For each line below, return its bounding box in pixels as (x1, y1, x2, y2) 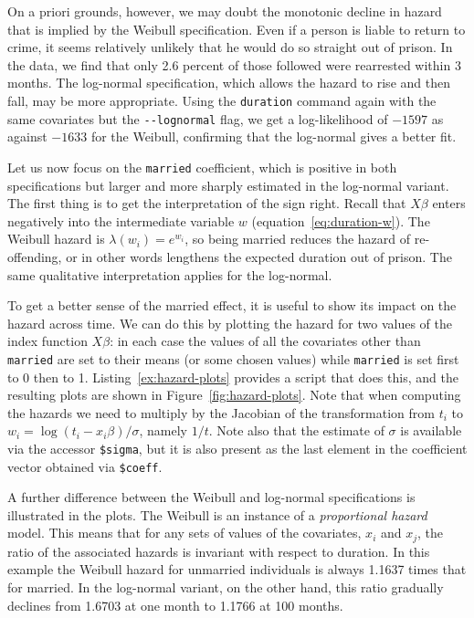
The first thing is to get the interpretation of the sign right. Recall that (7, 194, 406, 213)
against (7, 127, 47, 146)
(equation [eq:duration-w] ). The (251, 211, 430, 230)
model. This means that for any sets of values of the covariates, (7, 523, 362, 542)
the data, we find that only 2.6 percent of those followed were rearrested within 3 (7, 55, 461, 74)
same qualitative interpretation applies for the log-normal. (7, 265, 332, 284)
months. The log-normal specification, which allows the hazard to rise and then (7, 73, 450, 92)
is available (400, 421, 462, 440)
